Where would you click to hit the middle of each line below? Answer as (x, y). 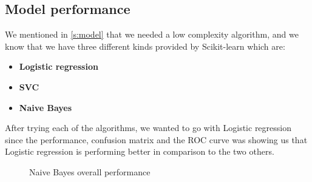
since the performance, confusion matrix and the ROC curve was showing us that (156, 139)
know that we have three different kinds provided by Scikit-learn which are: (145, 46)
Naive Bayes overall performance (90, 171)
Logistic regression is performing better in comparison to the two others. (140, 151)
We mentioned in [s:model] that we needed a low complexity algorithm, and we (152, 34)
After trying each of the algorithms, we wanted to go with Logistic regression (148, 128)
